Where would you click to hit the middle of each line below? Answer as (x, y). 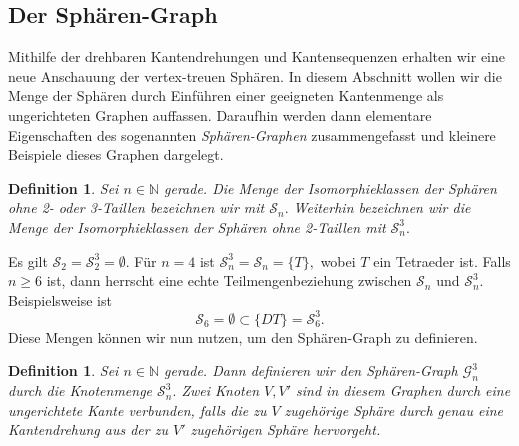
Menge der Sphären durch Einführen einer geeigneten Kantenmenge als (226, 95)
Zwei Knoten (220, 390)
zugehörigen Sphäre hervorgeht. (285, 429)
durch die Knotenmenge (80, 390)
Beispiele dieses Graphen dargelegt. (116, 154)
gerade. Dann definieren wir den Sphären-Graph (311, 370)
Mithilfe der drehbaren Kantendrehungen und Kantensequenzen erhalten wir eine (256, 56)
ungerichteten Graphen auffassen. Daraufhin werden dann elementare (220, 114)
